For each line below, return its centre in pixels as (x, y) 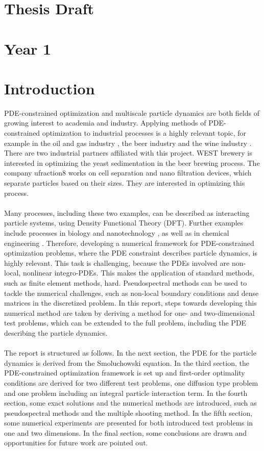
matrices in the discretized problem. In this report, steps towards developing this (130, 303)
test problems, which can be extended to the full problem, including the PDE (125, 323)
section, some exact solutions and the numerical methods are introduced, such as (130, 403)
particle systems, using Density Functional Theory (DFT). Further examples (124, 223)
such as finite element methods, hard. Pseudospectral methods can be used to (126, 282)
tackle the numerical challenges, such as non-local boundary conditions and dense (131, 293)
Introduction (50, 88)
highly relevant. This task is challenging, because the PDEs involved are (117, 262)
